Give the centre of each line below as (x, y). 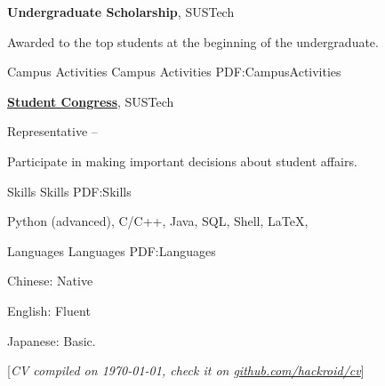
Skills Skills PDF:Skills (69, 191)
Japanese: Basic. (52, 340)
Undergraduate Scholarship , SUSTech (121, 12)
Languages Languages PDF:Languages (112, 250)
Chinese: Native (50, 281)
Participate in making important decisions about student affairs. (182, 161)
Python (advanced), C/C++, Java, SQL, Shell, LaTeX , (158, 221)
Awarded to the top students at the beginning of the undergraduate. (193, 41)
